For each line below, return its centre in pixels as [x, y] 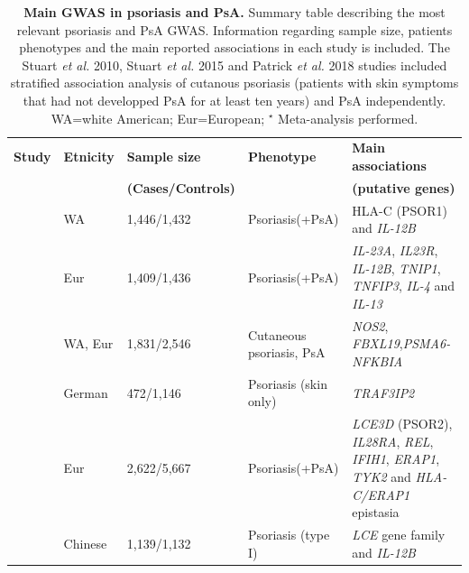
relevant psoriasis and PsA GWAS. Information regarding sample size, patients [234, 29]
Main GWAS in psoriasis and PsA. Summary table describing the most [234, 12]
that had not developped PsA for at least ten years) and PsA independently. [234, 100]
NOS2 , [370, 325]
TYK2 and [382, 476]
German [86, 392]
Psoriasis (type [289, 535]
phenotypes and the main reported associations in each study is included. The [234, 47]
